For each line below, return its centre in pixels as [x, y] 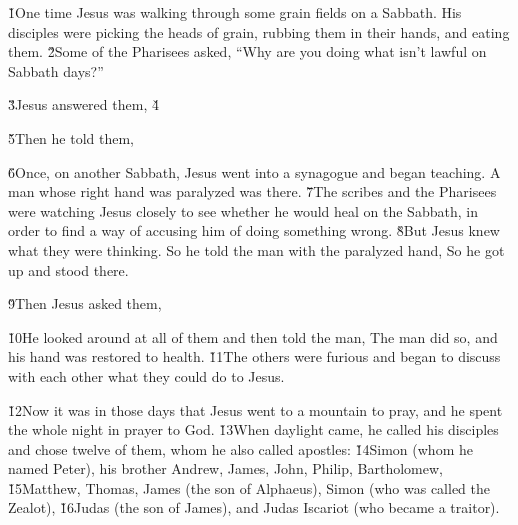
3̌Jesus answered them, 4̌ [83, 104]
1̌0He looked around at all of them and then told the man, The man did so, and [253, 336]
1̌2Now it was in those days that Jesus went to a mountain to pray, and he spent [255, 409]
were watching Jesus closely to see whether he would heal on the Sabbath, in [243, 210]
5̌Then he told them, [71, 137]
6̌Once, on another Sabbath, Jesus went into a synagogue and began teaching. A [254, 171]
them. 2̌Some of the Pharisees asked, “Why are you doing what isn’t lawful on [247, 51]
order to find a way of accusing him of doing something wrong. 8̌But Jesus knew [254, 230]
